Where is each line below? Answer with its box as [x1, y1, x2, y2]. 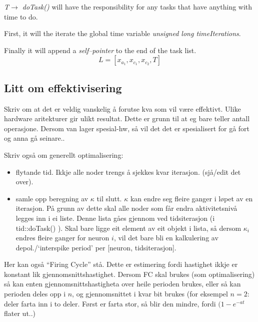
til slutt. [96, 193, 122, 203]
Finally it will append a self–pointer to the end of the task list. [4, 45, 196, 55]
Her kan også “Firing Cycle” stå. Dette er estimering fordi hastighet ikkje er [4, 259, 238, 269]
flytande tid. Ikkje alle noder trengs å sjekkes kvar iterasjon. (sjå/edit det [15, 166, 241, 177]
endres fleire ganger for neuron [15, 232, 109, 243]
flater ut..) [4, 308, 36, 318]
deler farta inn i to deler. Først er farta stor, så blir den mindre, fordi [4, 298, 216, 308]
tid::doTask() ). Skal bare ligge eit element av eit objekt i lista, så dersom [15, 222, 241, 233]
